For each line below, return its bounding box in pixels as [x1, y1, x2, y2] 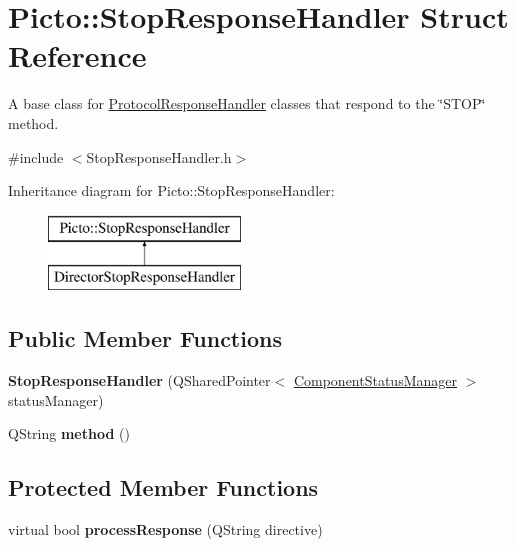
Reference [8, 35, 147, 76]
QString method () [8, 423, 130, 444]
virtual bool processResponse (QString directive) [8, 519, 323, 540]
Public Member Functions [8, 323, 282, 354]
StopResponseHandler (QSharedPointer [8, 370, 271, 391]
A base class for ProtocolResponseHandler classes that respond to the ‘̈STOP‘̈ [8, 93, 486, 114]
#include [8, 146, 64, 167]
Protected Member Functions [8, 472, 319, 503]
